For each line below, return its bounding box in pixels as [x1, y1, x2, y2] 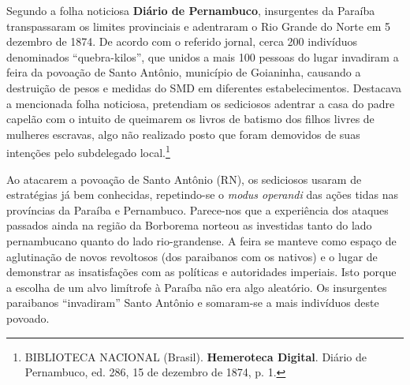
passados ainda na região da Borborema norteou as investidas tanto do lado [6, 217, 372, 234]
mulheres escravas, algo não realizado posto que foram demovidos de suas [6, 125, 360, 142]
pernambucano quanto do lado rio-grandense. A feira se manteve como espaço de [6, 232, 397, 249]
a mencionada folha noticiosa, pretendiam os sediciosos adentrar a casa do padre [6, 95, 395, 111]
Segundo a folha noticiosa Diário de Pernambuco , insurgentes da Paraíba [6, 2, 375, 18]
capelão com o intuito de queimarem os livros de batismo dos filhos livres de [6, 110, 375, 127]
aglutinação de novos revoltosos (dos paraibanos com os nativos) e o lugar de [6, 248, 378, 264]
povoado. [6, 309, 50, 326]
